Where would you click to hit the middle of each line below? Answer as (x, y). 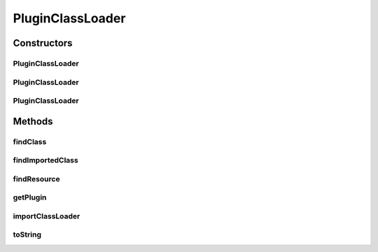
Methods (33, 121)
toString (27, 234)
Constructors (43, 43)
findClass (30, 141)
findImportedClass (45, 160)
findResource (36, 178)
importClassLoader (47, 216)
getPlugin (30, 197)
